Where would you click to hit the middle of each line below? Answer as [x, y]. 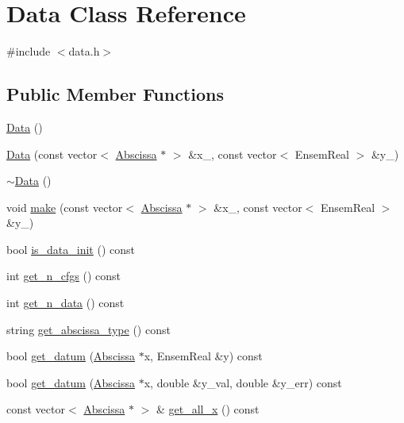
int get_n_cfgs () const [64, 276]
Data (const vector [52, 154]
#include [29, 51]
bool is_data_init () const [71, 249]
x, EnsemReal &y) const [203, 356]
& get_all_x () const [208, 409]
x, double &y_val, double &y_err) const [243, 382]
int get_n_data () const [65, 303]
